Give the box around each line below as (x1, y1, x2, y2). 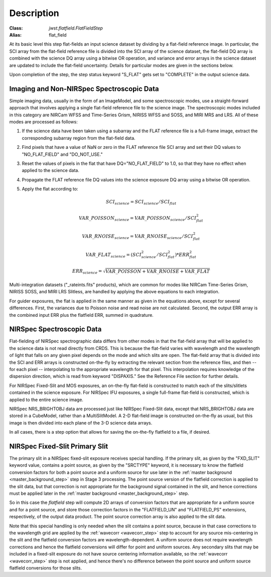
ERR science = (72, 268, 102, 275)
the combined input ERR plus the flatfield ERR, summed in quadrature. (9, 312, 154, 318)
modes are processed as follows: (9, 118, 78, 125)
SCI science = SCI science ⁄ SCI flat (105, 199, 177, 206)
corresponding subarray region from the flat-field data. (22, 135, 135, 141)
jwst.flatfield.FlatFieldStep (49, 25, 103, 31)
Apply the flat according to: (22, 186, 78, 192)
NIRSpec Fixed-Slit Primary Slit (9, 442, 108, 451)
